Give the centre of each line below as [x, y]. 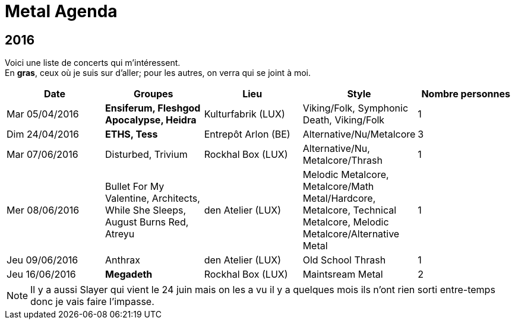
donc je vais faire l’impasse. [92, 302]
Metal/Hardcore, [339, 198]
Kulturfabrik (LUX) [244, 114]
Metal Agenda [61, 11]
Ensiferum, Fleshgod [153, 108]
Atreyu [120, 234]
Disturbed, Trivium [146, 155]
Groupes [154, 94]
